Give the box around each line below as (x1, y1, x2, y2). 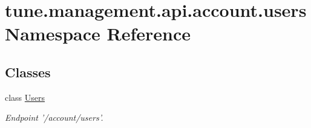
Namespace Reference (5, 21, 191, 46)
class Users (5, 91, 45, 103)
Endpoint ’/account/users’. (5, 111, 103, 124)
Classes (5, 62, 51, 81)
